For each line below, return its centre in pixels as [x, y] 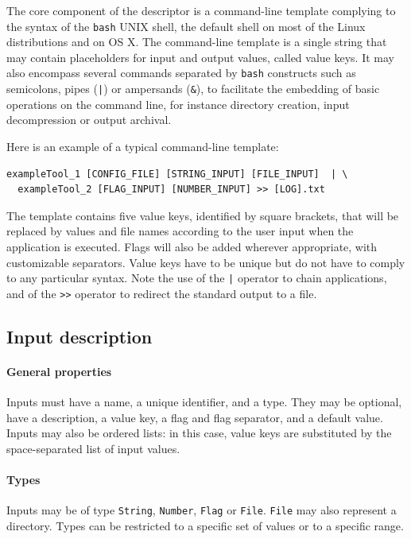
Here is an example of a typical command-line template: [143, 146]
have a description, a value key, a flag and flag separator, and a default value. [195, 417]
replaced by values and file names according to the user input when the [180, 231]
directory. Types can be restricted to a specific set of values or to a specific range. [205, 525]
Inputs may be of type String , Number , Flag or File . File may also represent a [202, 510]
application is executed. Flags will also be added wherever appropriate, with [192, 246]
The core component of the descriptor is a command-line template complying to [201, 10]
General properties [59, 371]
